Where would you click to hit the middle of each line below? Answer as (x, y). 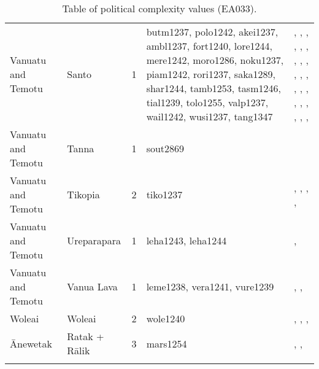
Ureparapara (94, 240)
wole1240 (166, 318)
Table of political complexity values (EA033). (159, 8)
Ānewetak (31, 343)
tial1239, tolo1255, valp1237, (207, 102)
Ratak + (86, 336)
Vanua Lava (92, 286)
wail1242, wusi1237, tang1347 (209, 116)
